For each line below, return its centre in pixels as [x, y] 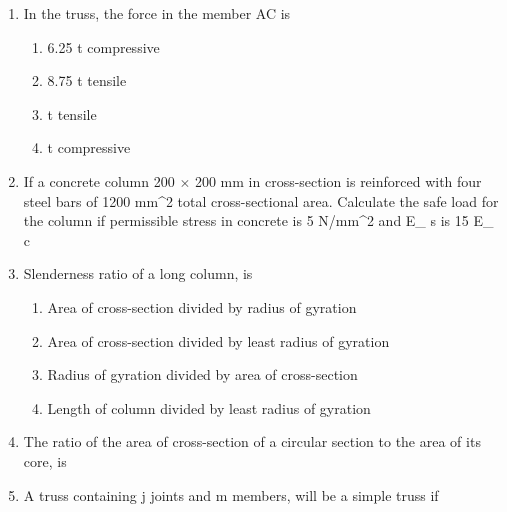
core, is [45, 460]
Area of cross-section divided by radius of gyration [202, 306]
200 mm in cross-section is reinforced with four [338, 180]
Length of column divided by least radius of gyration [209, 407]
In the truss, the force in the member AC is [157, 13]
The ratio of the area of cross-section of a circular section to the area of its [252, 441]
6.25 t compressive [103, 46]
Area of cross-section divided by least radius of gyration [218, 340]
